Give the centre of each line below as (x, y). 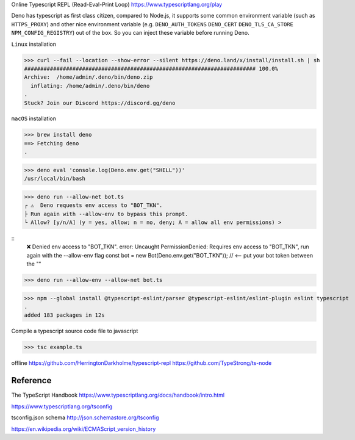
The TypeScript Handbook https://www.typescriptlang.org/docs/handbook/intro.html (118, 395)
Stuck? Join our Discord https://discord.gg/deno (100, 103)
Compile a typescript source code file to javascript (75, 331)
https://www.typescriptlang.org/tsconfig (62, 406)
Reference (31, 380)
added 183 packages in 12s (64, 315)
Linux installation (34, 44)
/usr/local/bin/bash (55, 179)
